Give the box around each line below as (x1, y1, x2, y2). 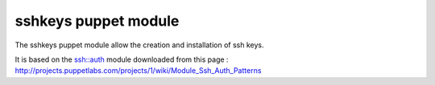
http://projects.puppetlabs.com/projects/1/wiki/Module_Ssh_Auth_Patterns (14, 66, 262, 75)
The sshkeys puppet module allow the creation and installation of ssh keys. (14, 40, 264, 50)
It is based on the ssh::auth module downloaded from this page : (14, 55, 229, 64)
